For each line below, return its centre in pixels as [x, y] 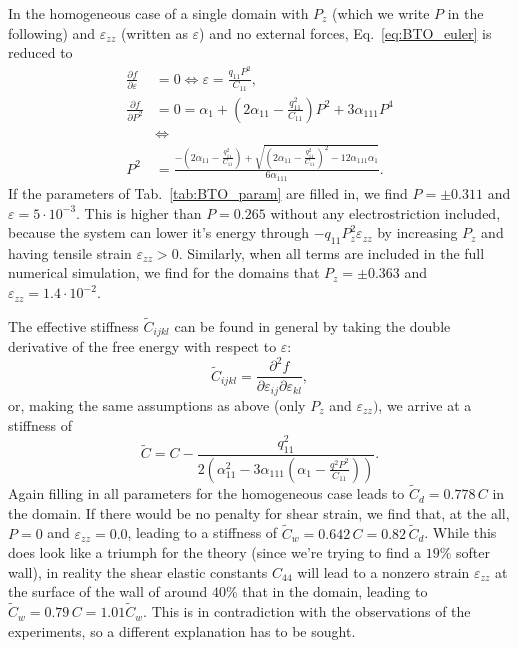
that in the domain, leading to [335, 591]
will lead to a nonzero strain [383, 571]
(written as [154, 32]
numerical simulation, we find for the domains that [164, 272]
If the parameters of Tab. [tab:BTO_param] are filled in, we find [208, 192]
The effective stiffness [73, 325]
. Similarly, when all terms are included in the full [331, 252]
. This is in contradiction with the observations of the [307, 611]
